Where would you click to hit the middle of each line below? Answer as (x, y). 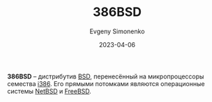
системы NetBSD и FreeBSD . (50, 91)
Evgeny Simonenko (117, 31)
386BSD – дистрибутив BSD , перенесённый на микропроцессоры (106, 76)
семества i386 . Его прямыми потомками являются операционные (106, 83)
